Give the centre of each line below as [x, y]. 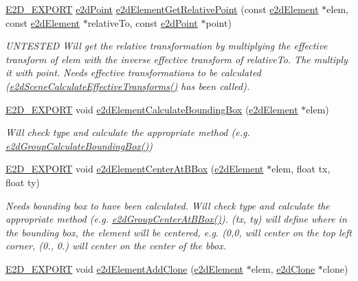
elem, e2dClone [283, 268]
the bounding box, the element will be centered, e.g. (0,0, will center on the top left [179, 232]
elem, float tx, [301, 169]
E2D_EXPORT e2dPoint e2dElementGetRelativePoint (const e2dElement [162, 9]
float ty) [23, 182]
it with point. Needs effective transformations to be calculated [133, 72]
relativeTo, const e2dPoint [143, 22]
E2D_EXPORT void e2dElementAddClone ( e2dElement [124, 268]
